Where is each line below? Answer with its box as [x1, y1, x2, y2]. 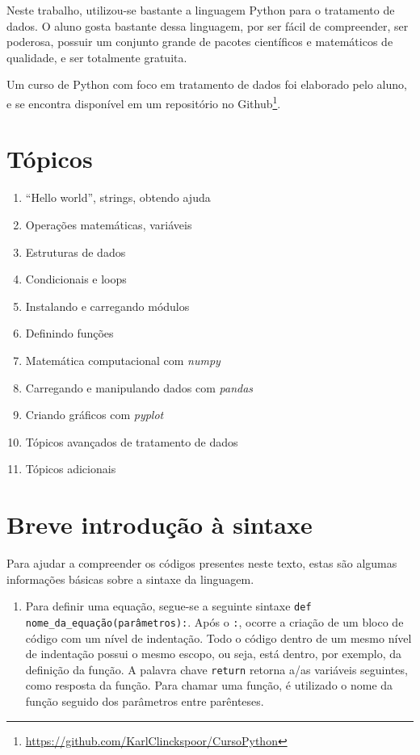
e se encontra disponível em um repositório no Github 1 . [6, 92, 281, 111]
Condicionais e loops [25, 271, 127, 287]
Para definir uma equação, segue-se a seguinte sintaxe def [25, 598, 312, 614]
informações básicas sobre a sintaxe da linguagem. [6, 570, 254, 587]
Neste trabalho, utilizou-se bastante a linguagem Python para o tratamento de [6, 2, 395, 18]
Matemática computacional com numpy [25, 351, 220, 368]
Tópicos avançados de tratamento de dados [25, 433, 238, 450]
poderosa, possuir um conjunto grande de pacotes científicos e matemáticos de [6, 33, 393, 50]
